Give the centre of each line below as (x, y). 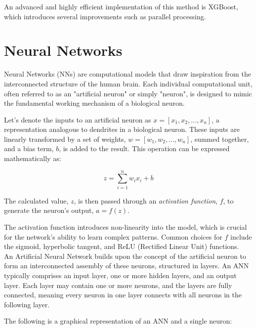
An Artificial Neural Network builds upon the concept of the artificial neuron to (125, 256)
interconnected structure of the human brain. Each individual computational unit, (128, 83)
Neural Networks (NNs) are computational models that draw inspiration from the (128, 74)
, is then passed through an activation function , (146, 200)
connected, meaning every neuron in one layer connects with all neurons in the (123, 295)
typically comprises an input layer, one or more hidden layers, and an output (120, 275)
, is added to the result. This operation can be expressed (144, 148)
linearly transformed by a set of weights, (65, 139)
